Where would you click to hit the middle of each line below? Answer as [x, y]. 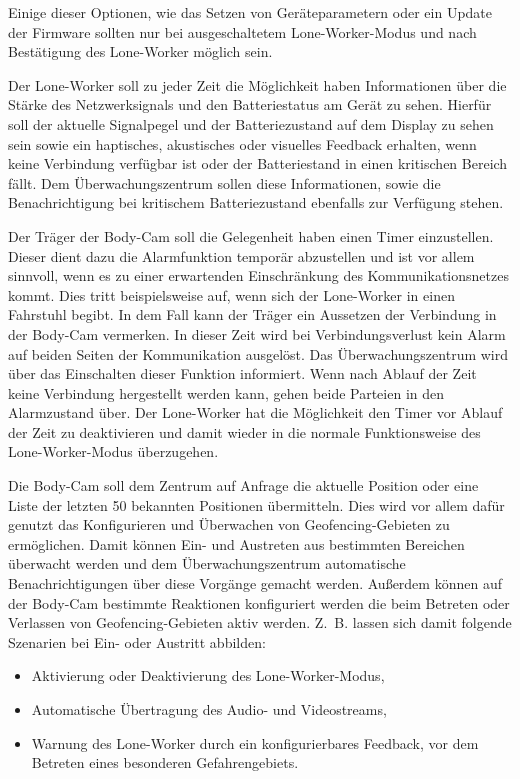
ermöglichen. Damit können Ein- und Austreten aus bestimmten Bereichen [236, 543]
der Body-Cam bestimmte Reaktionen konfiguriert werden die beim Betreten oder [259, 602]
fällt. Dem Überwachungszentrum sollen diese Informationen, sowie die [224, 182]
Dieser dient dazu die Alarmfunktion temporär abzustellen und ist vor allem [241, 255]
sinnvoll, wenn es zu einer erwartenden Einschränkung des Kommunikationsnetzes [258, 275]
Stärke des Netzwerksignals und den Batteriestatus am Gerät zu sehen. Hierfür [250, 104]
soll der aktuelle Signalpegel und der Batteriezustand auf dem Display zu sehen [251, 123]
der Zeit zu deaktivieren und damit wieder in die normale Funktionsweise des [244, 431]
